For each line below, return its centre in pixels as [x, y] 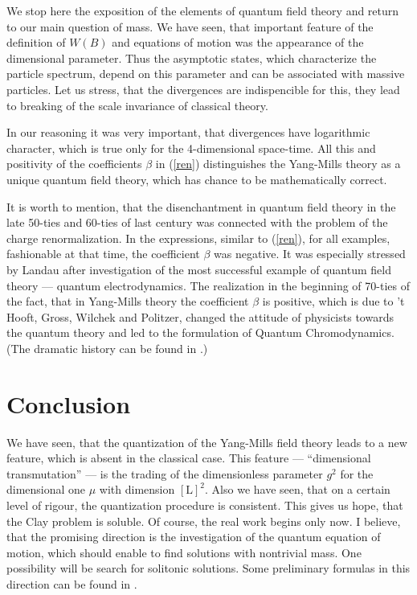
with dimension [137, 489]
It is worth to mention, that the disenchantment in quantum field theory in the [201, 206]
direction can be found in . [72, 583]
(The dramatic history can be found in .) [107, 348]
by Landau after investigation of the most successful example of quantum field [199, 269]
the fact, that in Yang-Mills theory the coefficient [128, 301]
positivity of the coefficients [74, 164]
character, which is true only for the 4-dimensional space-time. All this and [191, 148]
